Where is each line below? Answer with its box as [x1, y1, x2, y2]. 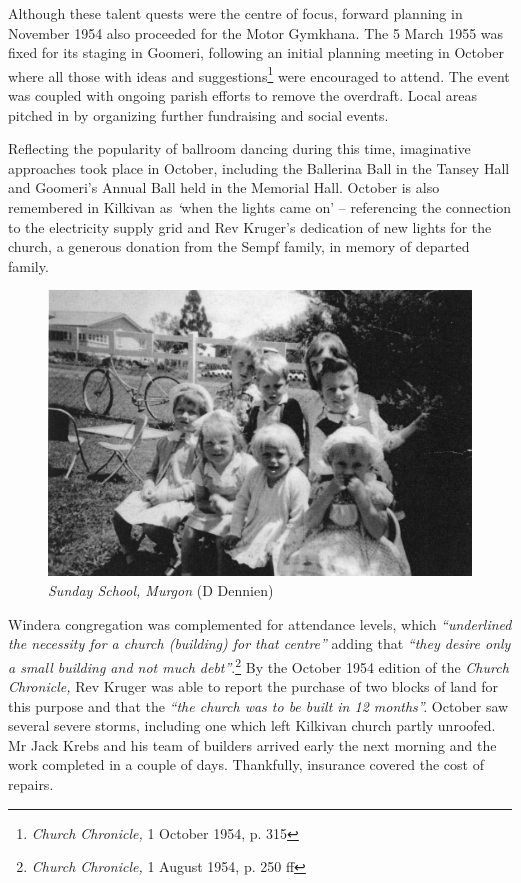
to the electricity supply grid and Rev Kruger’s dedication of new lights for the [8, 216, 492, 237]
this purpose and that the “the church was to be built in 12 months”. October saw [8, 695, 509, 716]
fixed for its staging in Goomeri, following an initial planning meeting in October [8, 42, 504, 63]
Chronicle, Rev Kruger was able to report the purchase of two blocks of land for [8, 676, 499, 697]
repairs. [8, 774, 54, 795]
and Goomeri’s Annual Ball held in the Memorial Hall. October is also [8, 177, 440, 198]
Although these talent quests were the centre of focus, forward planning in [8, 3, 463, 23]
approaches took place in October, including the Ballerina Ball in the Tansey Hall [8, 157, 510, 178]
